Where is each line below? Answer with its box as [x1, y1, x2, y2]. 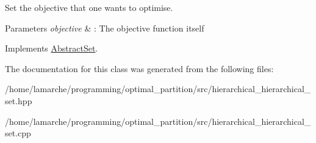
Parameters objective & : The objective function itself [5, 21, 204, 34]
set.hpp [5, 94, 32, 107]
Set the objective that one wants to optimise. [5, 1, 173, 13]
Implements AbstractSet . [5, 42, 98, 55]
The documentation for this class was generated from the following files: [5, 62, 274, 75]
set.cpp [5, 127, 31, 139]
